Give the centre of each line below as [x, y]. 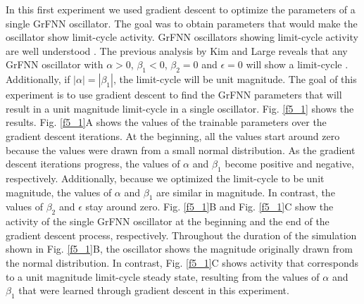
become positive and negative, [289, 164]
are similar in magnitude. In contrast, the [246, 192]
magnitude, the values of [59, 192]
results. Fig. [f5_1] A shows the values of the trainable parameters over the [166, 122]
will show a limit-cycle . [297, 64]
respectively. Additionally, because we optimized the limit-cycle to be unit [165, 178]
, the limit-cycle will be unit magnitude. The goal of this [235, 79]
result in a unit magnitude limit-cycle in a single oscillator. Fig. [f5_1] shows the [180, 108]
